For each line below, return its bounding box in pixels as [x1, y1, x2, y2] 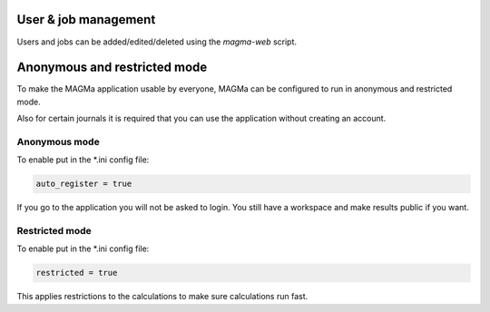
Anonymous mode [16, 135, 100, 148]
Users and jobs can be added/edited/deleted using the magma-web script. [16, 36, 298, 47]
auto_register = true [35, 179, 132, 190]
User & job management [16, 12, 156, 27]
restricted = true [35, 268, 118, 278]
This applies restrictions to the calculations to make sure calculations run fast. [16, 291, 309, 302]
